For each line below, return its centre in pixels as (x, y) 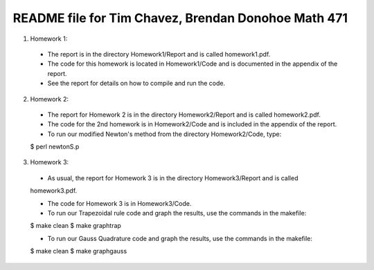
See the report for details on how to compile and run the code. (136, 84)
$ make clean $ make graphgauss (79, 251)
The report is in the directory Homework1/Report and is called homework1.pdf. (159, 54)
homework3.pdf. (54, 191)
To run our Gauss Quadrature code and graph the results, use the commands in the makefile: (180, 238)
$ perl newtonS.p (55, 147)
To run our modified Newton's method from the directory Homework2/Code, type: (164, 134)
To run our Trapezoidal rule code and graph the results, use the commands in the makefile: (177, 213)
